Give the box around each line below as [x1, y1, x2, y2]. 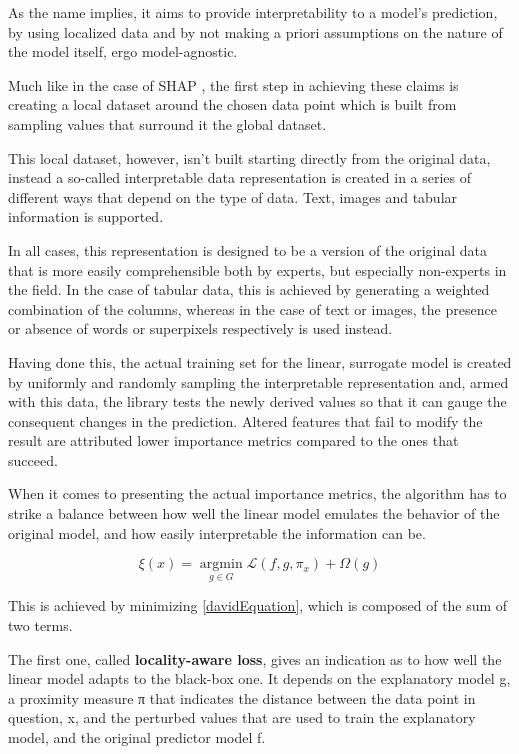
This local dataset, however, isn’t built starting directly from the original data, [8, 147, 491, 168]
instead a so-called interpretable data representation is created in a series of [8, 167, 472, 188]
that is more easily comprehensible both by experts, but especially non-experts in [8, 259, 507, 280]
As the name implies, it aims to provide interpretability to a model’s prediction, [8, 2, 498, 22]
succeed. [8, 449, 58, 470]
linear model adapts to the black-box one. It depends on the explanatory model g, [8, 668, 511, 689]
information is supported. [8, 206, 164, 227]
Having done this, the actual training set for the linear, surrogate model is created [8, 351, 512, 372]
